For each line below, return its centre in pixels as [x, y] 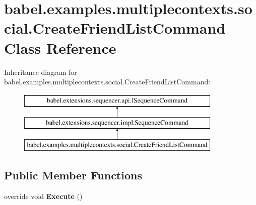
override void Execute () [43, 196]
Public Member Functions [73, 175]
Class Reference [60, 47]
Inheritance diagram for [41, 72]
